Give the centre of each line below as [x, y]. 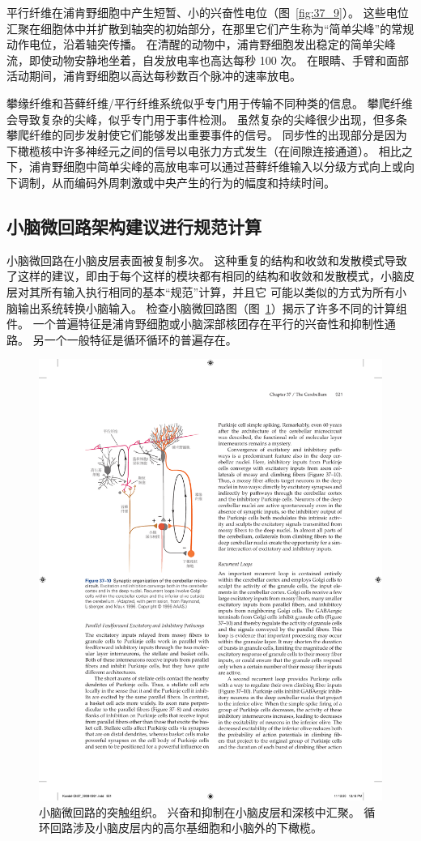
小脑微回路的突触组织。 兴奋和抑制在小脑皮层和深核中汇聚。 [200, 811]
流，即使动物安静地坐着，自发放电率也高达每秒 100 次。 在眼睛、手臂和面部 [208, 60]
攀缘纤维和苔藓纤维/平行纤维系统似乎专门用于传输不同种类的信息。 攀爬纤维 [210, 102]
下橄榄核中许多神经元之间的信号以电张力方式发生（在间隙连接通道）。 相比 [204, 150]
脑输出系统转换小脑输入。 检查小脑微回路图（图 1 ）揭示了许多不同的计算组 [207, 307]
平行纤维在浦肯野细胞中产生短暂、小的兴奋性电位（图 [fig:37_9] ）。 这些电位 [208, 12]
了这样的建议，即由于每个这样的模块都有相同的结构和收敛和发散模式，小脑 [205, 276]
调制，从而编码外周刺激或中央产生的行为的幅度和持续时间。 [176, 182]
